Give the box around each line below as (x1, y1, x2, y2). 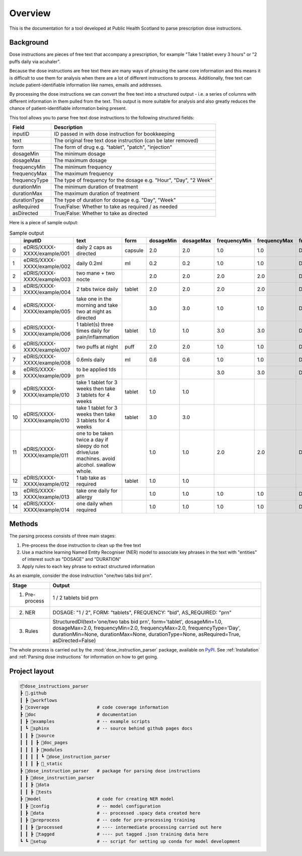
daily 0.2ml (76, 259, 103, 267)
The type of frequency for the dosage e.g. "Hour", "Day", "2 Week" (53, 176, 213, 183)
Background (9, 38, 49, 47)
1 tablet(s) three (76, 320, 114, 327)
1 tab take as (76, 474, 106, 481)
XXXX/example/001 (23, 250, 70, 257)
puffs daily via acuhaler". (9, 58, 61, 64)
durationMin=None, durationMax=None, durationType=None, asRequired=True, (52, 630, 241, 637)
